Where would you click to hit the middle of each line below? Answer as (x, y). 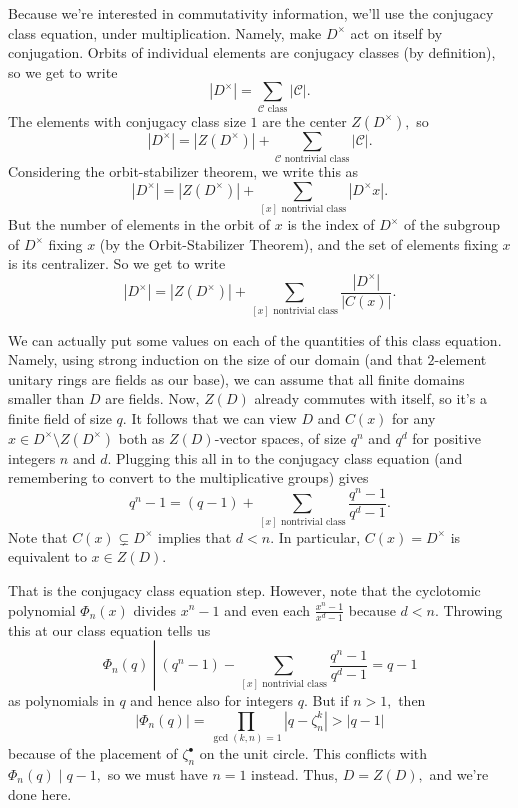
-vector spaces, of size (280, 437)
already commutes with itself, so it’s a (370, 398)
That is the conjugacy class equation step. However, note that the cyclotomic (244, 589)
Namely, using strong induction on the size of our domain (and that (215, 359)
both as (141, 437)
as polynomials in (61, 700)
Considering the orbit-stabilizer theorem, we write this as (183, 171)
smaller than (46, 398)
